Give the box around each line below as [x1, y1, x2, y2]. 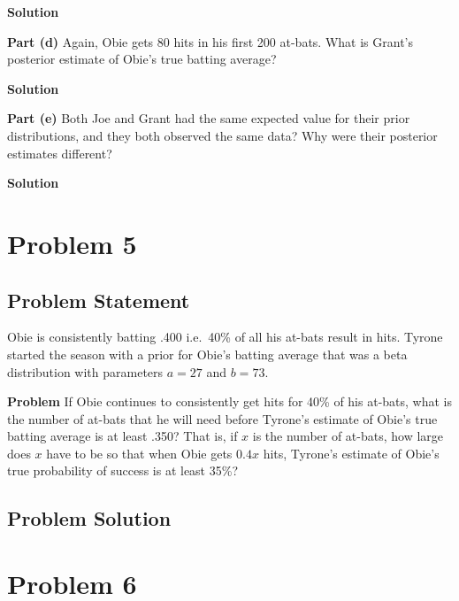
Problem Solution [7, 505, 172, 532]
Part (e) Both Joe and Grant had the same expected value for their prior [7, 109, 410, 127]
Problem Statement [7, 286, 190, 313]
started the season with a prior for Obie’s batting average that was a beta [7, 344, 408, 363]
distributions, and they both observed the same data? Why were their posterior [7, 126, 438, 144]
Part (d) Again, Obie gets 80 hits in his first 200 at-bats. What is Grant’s [7, 32, 413, 50]
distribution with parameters [7, 362, 164, 381]
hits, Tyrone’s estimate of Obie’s [263, 443, 440, 462]
